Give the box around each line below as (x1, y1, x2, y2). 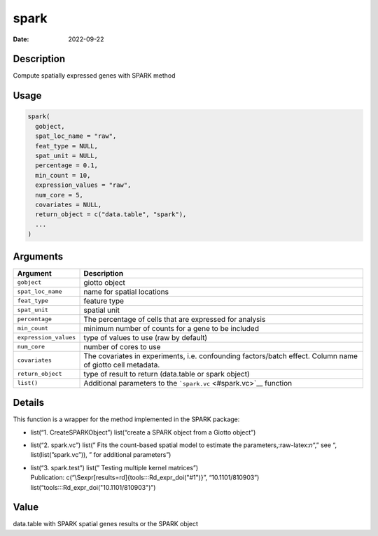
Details (13, 397, 45, 409)
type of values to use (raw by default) (83, 332, 208, 342)
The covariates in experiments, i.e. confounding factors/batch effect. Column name (83, 351, 358, 360)
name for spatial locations (83, 287, 169, 297)
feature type (83, 296, 125, 306)
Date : (13, 35, 29, 43)
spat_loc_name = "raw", (35, 132, 117, 140)
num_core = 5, (35, 191, 84, 199)
